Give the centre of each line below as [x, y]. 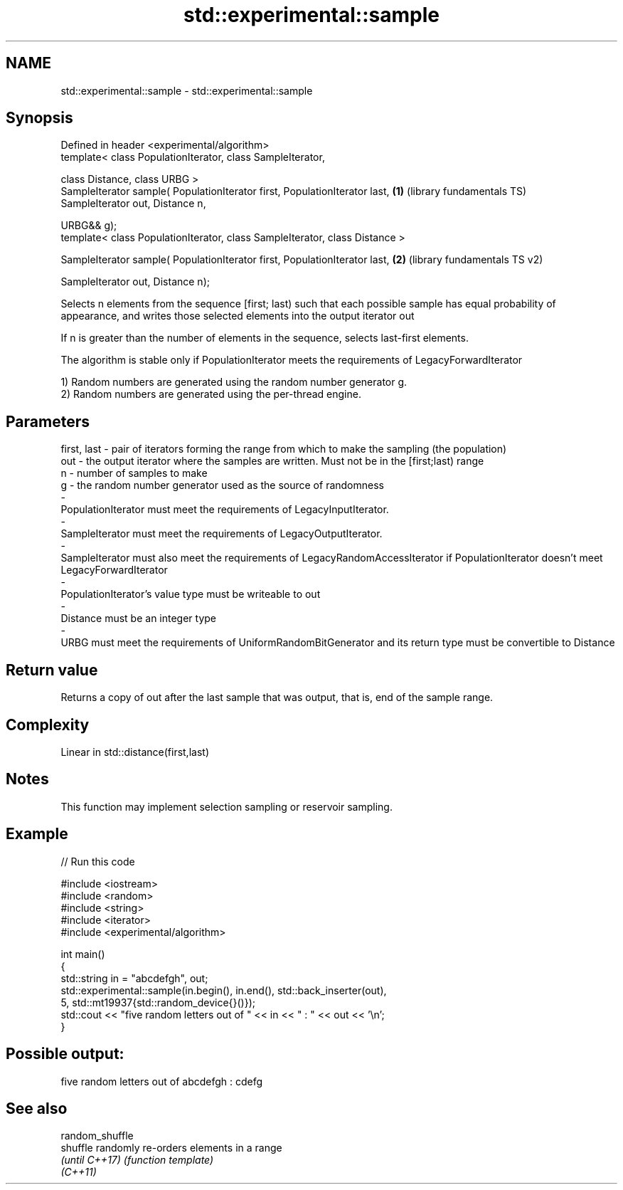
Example [37, 834]
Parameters [48, 421]
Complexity [48, 725]
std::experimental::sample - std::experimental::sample [187, 90]
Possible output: [65, 1054]
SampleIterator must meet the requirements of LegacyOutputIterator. [222, 534]
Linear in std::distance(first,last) [135, 752]
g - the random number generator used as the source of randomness [222, 485]
